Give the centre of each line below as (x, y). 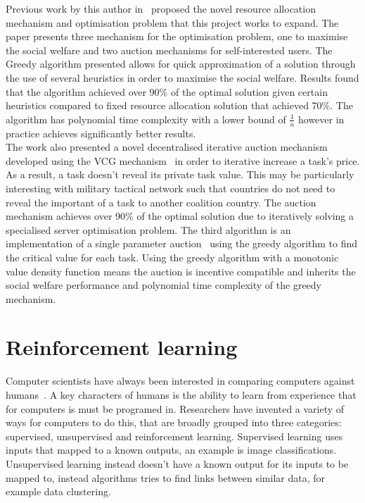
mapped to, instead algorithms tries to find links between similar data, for (166, 477)
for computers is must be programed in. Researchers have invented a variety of (175, 408)
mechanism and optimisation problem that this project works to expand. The (172, 22)
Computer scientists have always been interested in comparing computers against (180, 381)
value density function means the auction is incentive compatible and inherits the (181, 271)
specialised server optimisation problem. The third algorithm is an (148, 229)
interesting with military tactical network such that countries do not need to (171, 188)
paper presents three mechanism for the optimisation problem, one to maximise (177, 36)
